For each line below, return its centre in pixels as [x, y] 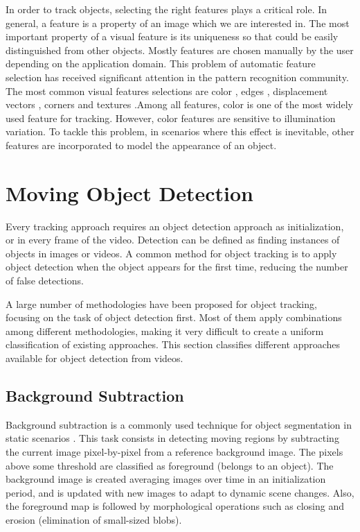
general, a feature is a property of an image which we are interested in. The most [178, 23]
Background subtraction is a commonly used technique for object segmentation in [179, 424]
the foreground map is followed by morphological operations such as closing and [175, 506]
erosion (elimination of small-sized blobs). [94, 519]
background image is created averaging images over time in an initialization [166, 479]
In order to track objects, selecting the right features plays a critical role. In [166, 9]
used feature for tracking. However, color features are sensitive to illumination [171, 118]
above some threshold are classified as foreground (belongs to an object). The [170, 465]
